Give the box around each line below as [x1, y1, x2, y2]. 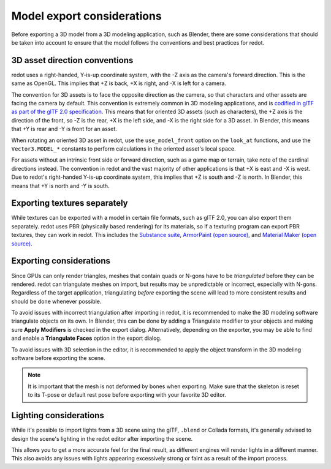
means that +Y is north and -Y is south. [11, 182, 110, 189]
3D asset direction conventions [11, 55, 134, 66]
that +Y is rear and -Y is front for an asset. [11, 126, 118, 133]
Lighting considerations [11, 410, 104, 421]
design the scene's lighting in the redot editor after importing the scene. [11, 435, 193, 442]
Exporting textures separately [11, 198, 128, 208]
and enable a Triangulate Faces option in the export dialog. [11, 334, 162, 342]
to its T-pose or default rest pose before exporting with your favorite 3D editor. [28, 391, 226, 399]
